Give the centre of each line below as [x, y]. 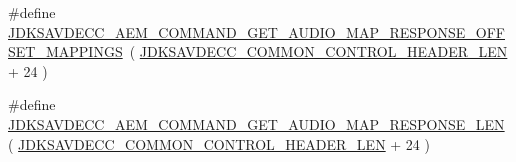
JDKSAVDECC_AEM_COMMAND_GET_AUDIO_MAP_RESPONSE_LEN [256, 123]
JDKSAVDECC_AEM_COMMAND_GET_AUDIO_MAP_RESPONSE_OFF [256, 31]
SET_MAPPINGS [65, 51]
